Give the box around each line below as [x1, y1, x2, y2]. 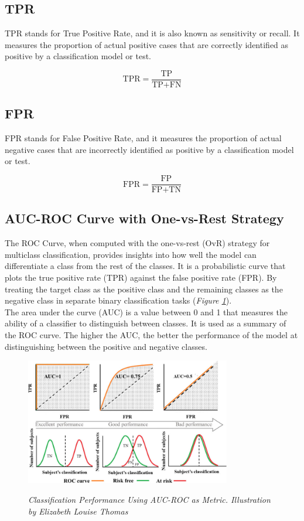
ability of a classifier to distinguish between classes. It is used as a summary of [5, 317, 286, 329]
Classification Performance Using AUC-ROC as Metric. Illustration [28, 493, 271, 505]
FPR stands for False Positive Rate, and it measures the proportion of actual [5, 132, 282, 144]
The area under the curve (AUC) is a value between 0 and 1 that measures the [5, 305, 288, 318]
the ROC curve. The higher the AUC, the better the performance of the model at [5, 329, 298, 341]
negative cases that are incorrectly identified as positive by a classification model [5, 143, 294, 155]
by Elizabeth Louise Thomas [28, 505, 128, 517]
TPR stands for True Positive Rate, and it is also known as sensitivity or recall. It [5, 27, 300, 39]
